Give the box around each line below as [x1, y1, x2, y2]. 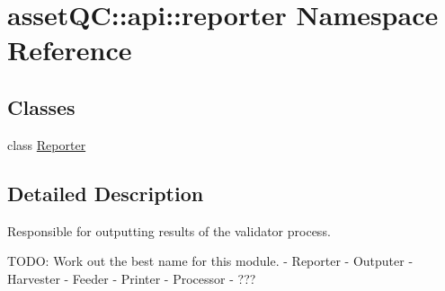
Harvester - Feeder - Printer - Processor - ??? [7, 269, 256, 287]
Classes [7, 93, 76, 120]
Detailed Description [7, 179, 204, 207]
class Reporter [7, 135, 86, 154]
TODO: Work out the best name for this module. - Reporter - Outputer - [7, 251, 414, 270]
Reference [7, 31, 132, 68]
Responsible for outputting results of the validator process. [7, 221, 331, 240]
